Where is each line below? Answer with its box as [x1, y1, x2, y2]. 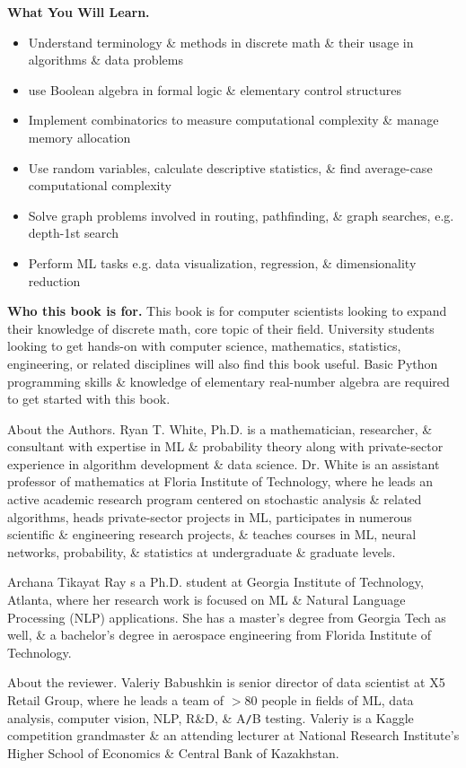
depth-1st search [28, 223, 119, 242]
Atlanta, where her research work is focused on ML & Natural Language [7, 590, 406, 609]
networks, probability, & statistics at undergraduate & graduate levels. [7, 542, 396, 561]
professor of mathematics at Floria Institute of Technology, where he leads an [7, 472, 433, 491]
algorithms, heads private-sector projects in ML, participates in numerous [7, 507, 412, 526]
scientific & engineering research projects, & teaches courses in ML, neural [7, 525, 417, 544]
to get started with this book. [7, 389, 171, 408]
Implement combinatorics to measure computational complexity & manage [28, 110, 439, 129]
